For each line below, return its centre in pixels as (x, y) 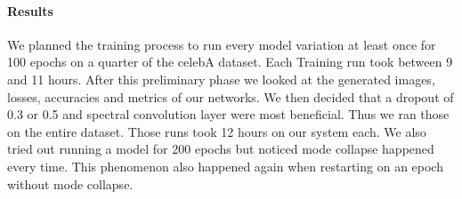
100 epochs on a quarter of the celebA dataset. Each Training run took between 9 (230, 62)
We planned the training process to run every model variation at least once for (222, 44)
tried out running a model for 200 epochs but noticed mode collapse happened (221, 149)
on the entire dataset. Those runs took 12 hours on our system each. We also (217, 131)
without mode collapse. (70, 183)
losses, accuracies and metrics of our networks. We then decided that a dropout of (231, 96)
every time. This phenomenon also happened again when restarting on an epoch (225, 166)
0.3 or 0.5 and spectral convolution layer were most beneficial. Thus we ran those (228, 114)
